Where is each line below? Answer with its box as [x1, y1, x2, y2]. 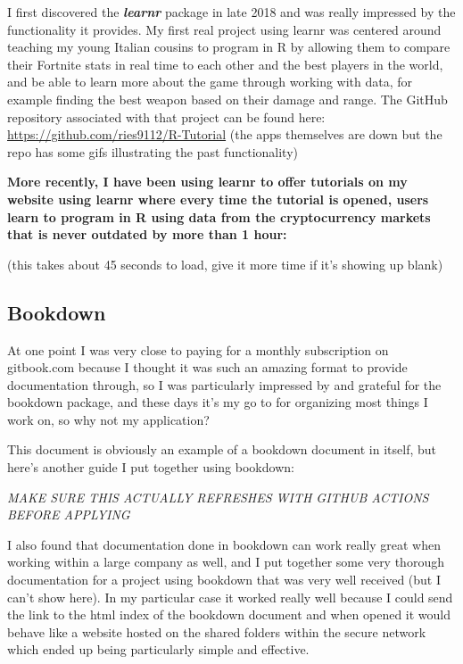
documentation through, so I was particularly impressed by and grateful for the [7, 375, 442, 394]
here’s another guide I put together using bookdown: [7, 458, 294, 477]
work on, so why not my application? [7, 410, 210, 428]
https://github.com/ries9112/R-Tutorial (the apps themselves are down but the [7, 125, 442, 144]
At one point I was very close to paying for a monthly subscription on [7, 340, 389, 359]
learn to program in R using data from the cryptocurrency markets [7, 207, 431, 226]
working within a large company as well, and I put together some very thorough [7, 552, 444, 571]
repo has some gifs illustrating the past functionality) [7, 142, 298, 161]
